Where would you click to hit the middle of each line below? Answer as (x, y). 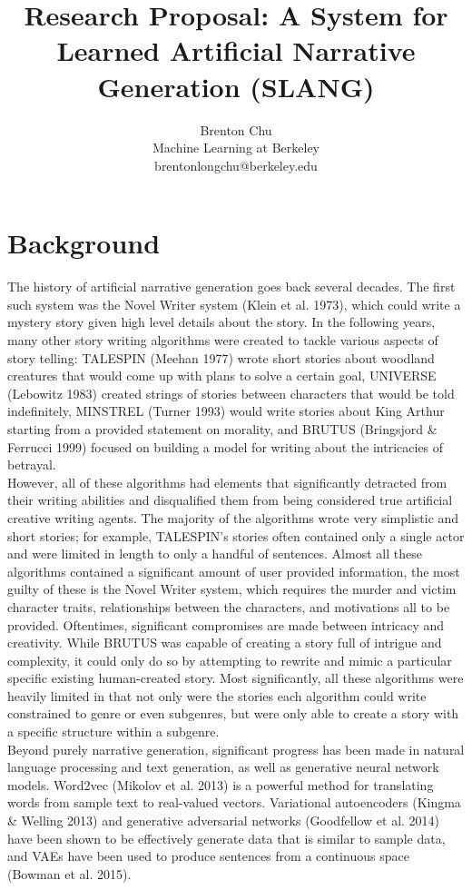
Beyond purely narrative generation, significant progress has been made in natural (236, 749)
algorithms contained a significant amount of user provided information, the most (234, 571)
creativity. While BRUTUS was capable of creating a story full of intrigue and (225, 643)
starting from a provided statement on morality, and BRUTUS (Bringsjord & (222, 428)
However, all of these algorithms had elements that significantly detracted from (227, 482)
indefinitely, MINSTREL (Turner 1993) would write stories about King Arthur (226, 411)
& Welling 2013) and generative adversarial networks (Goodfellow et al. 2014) (224, 821)
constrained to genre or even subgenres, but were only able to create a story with (233, 713)
